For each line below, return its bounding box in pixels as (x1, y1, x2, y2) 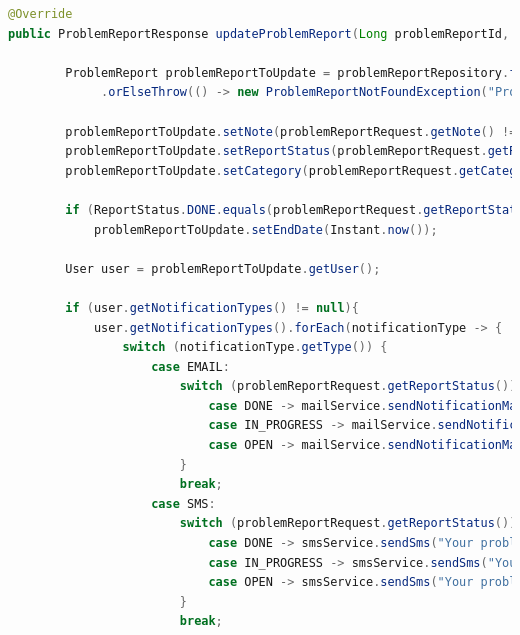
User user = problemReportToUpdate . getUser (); (65, 261, 381, 276)
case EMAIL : (151, 359, 230, 374)
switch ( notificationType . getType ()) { (122, 340, 388, 355)
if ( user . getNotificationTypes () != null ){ (65, 300, 359, 315)
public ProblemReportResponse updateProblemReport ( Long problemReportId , (8, 26, 510, 41)
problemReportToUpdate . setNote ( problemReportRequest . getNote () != (65, 124, 517, 139)
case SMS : (151, 496, 216, 511)
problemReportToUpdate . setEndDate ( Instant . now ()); (93, 222, 438, 237)
